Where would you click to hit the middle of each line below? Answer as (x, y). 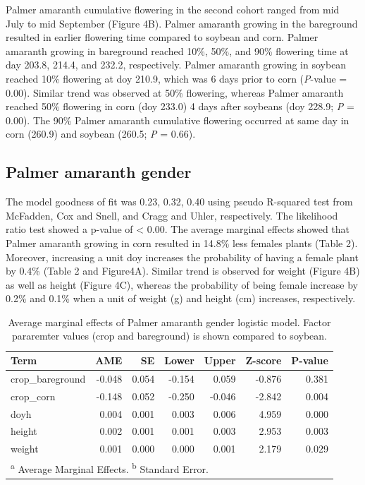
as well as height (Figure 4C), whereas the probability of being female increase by (182, 284)
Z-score (264, 360)
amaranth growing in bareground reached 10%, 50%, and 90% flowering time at (177, 50)
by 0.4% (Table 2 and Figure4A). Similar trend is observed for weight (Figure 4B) (183, 271)
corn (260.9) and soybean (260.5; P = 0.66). (101, 134)
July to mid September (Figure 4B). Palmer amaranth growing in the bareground (182, 23)
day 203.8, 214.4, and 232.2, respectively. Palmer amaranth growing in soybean (176, 65)
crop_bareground (48, 378)
